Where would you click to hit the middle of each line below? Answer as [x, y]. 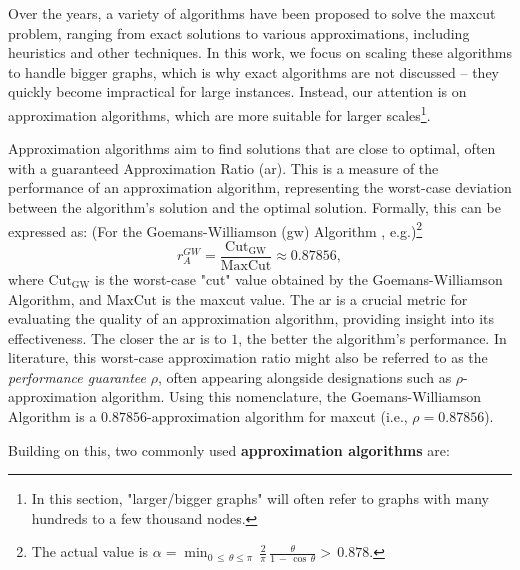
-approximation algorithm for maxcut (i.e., [277, 416]
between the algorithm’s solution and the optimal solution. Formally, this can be [254, 207]
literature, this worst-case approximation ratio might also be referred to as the [248, 357]
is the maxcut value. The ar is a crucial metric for [314, 298]
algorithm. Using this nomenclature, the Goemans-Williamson [291, 396]
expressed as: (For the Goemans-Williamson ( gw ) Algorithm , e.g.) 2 [215, 229]
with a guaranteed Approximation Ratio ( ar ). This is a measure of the [223, 167]
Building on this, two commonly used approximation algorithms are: [229, 449]
